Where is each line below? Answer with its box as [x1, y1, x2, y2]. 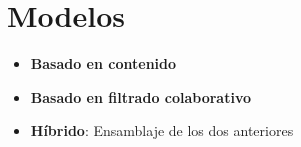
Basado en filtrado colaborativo [30, 86, 252, 107]
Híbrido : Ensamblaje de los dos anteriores [30, 120, 294, 141]
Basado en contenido [30, 53, 177, 74]
